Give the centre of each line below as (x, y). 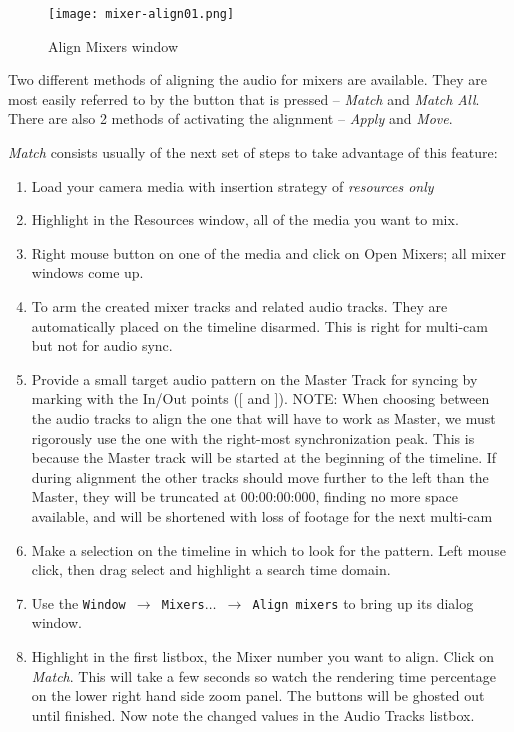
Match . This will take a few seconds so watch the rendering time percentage (263, 675)
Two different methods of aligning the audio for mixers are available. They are (248, 79)
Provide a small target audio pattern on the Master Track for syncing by (254, 378)
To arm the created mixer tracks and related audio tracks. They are (239, 306)
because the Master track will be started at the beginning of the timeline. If (264, 457)
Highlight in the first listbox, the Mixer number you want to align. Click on (263, 655)
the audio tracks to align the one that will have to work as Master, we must (263, 417)
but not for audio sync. (102, 345)
